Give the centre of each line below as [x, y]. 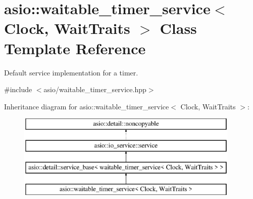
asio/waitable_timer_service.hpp [95, 89]
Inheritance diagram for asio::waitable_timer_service [87, 106]
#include [18, 89]
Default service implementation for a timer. [71, 72]
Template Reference [75, 48]
